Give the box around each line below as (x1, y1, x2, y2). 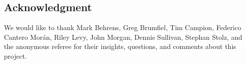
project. (4, 50, 27, 61)
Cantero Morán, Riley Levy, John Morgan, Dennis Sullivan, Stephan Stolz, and (4, 32, 243, 42)
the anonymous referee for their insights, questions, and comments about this (4, 41, 236, 51)
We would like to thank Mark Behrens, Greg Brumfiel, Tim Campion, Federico (4, 22, 242, 32)
